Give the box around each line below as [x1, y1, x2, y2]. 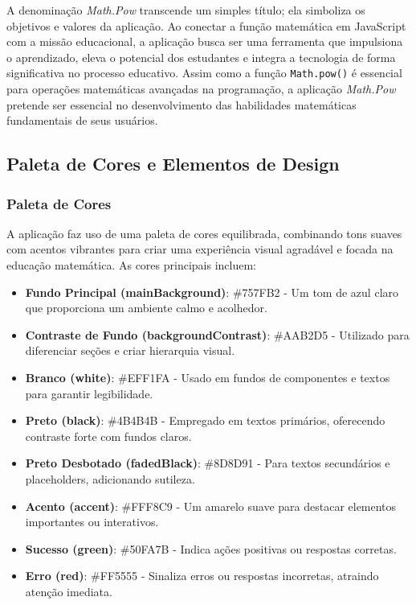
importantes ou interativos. [25, 513, 159, 530]
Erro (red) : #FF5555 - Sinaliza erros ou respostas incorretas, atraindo [25, 567, 379, 584]
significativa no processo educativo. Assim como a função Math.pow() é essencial [6, 64, 402, 81]
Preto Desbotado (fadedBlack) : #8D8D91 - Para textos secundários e [25, 455, 390, 471]
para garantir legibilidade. [25, 385, 153, 401]
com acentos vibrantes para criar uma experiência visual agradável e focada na [6, 241, 394, 257]
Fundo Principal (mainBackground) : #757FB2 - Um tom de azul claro [25, 283, 399, 300]
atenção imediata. [25, 582, 112, 599]
